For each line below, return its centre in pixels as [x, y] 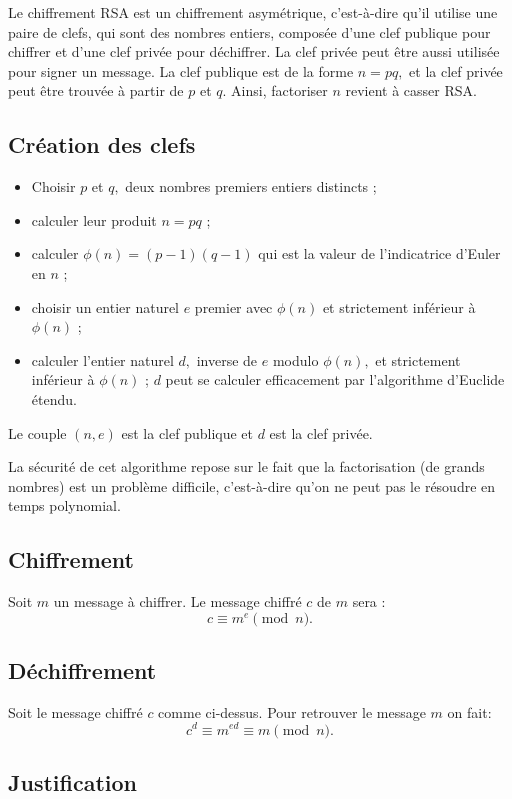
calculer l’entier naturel [102, 359]
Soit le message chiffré [75, 711]
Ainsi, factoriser [279, 90]
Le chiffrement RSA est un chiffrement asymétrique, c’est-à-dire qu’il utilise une [253, 12]
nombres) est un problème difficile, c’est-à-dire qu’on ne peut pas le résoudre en [252, 485]
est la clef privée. [321, 432]
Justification [72, 781]
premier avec [233, 306]
